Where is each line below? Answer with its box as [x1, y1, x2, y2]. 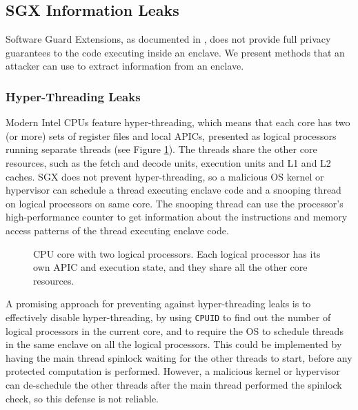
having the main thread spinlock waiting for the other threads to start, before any [6, 350, 352, 365]
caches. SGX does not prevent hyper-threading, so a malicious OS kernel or [6, 169, 324, 183]
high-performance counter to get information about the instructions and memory [6, 209, 348, 224]
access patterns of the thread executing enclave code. [6, 223, 229, 237]
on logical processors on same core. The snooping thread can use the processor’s [6, 196, 344, 210]
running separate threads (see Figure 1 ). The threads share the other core [6, 142, 317, 156]
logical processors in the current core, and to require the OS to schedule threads [6, 323, 344, 338]
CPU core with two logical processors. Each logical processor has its [33, 246, 321, 260]
